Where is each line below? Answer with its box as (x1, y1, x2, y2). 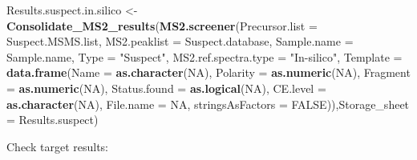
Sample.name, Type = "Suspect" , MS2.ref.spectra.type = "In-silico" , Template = (6, 48, 403, 65)
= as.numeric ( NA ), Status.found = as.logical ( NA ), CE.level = (6, 79, 326, 96)
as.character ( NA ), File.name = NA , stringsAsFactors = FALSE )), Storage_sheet (6, 95, 410, 112)
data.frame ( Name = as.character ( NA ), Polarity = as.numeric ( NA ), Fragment (6, 64, 411, 81)
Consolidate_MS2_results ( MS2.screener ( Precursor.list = (6, 17, 318, 34)
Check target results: (6, 138, 108, 154)
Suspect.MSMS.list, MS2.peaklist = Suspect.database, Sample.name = (6, 33, 354, 50)
